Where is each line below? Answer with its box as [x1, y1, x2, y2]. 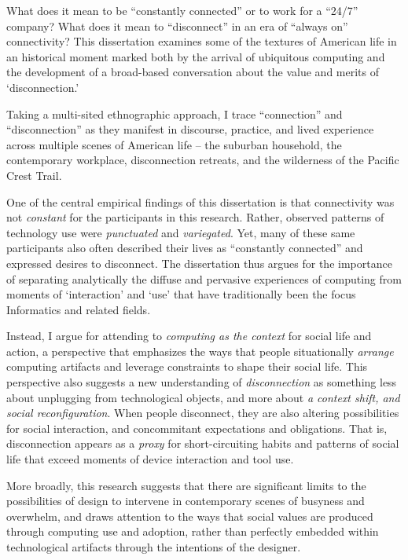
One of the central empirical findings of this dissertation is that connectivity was [6, 193, 395, 210]
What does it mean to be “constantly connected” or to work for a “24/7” [6, 2, 358, 18]
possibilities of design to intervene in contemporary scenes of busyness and [6, 492, 365, 509]
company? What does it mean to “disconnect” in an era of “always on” [6, 17, 348, 34]
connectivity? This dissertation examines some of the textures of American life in [6, 33, 397, 49]
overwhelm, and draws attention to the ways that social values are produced [6, 507, 373, 524]
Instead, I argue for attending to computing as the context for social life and [6, 328, 372, 344]
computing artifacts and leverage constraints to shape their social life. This [6, 358, 368, 375]
